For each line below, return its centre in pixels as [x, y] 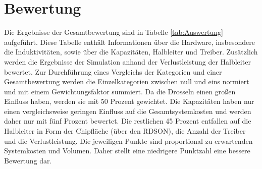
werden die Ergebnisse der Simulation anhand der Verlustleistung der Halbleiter [127, 61]
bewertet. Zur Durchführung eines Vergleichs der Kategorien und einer [113, 71]
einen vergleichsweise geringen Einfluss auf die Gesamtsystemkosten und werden [128, 111]
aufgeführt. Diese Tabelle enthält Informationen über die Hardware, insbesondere [129, 42]
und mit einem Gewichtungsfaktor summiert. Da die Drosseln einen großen [120, 91]
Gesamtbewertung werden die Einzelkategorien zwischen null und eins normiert [127, 81]
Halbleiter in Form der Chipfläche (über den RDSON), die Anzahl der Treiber [125, 131]
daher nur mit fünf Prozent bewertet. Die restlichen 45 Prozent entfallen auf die [128, 121]
